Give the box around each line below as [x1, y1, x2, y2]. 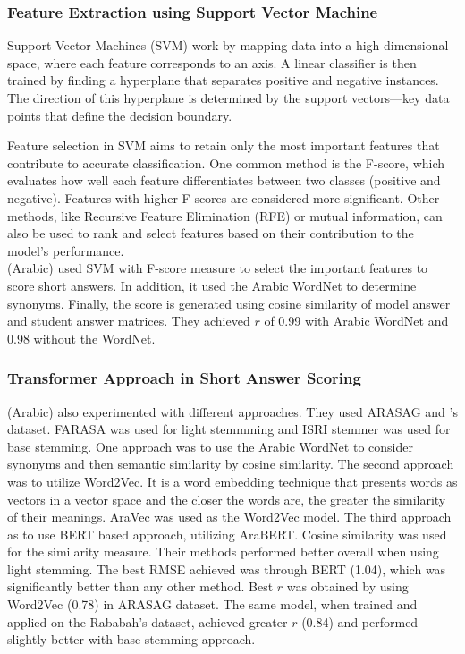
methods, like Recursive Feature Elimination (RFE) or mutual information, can [7, 206, 443, 225]
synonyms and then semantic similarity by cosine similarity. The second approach [7, 454, 454, 473]
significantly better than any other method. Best [7, 577, 274, 596]
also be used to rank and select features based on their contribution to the [7, 224, 414, 242]
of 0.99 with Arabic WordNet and [264, 311, 449, 330]
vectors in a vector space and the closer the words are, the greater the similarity [7, 489, 446, 508]
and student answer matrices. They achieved [7, 311, 250, 330]
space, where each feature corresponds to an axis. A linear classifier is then [7, 53, 417, 72]
